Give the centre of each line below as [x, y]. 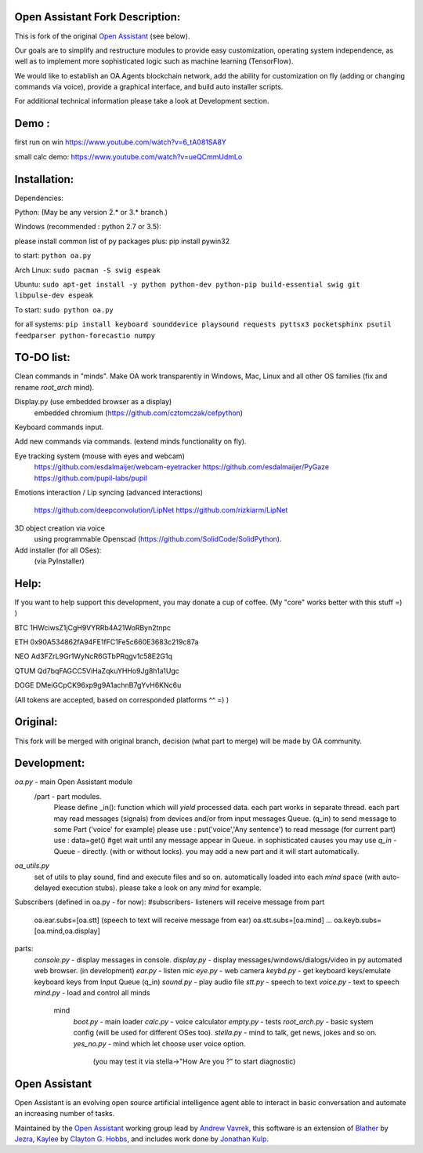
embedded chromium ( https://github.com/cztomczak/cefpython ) [138, 413]
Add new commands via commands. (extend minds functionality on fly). [130, 441]
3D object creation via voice [60, 528]
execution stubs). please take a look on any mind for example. [161, 888]
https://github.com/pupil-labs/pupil [91, 478]
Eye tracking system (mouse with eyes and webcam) [100, 456]
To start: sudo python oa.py [64, 309]
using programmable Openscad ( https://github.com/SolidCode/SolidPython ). [158, 539]
